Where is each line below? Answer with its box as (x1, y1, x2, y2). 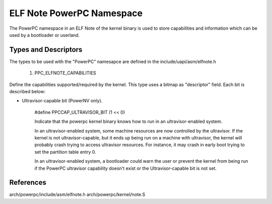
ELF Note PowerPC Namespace (9, 8, 143, 19)
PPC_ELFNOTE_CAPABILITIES (34, 70, 97, 76)
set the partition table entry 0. (34, 149, 97, 155)
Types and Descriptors (9, 45, 83, 54)
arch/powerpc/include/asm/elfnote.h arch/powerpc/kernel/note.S (9, 191, 146, 197)
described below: (9, 89, 45, 95)
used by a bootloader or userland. (9, 32, 80, 38)
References (9, 178, 46, 187)
